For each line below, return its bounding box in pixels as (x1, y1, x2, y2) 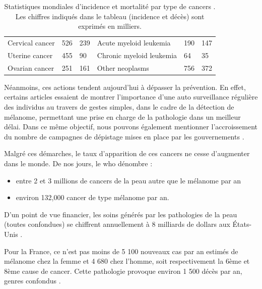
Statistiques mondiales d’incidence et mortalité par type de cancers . (4, 1, 216, 11)
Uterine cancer (8, 50, 53, 60)
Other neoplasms (97, 62, 149, 73)
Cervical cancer (8, 37, 55, 48)
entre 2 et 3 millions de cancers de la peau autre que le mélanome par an (16, 175, 241, 185)
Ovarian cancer (8, 62, 54, 73)
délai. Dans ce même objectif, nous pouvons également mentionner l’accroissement (4, 121, 258, 132)
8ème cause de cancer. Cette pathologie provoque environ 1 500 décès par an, (4, 265, 242, 276)
